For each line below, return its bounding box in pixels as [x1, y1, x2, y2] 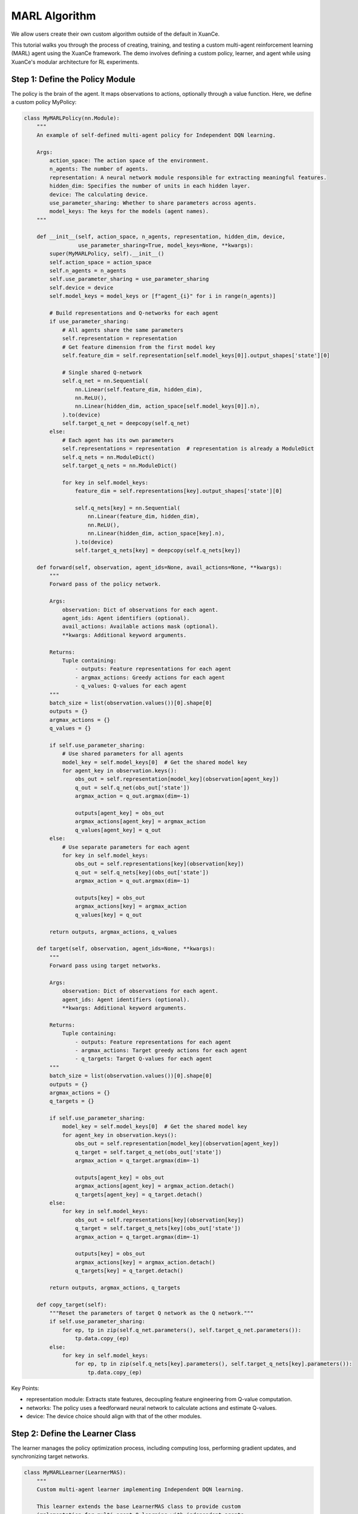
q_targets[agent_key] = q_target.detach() [74, 1191, 203, 1198]
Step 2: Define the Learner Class [11, 1428, 136, 1438]
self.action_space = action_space [49, 259, 152, 266]
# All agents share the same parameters [62, 326, 184, 333]
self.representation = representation [62, 335, 178, 342]
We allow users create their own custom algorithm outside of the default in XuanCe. [11, 30, 220, 38]
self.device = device [49, 284, 114, 291]
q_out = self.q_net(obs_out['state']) [74, 784, 190, 791]
